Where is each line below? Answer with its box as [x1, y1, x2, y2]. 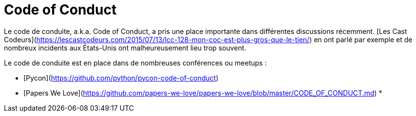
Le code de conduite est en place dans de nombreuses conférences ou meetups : [4, 58, 267, 67]
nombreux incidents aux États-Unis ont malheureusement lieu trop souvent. [4, 43, 246, 52]
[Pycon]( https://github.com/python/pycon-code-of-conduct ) [23, 73, 218, 82]
